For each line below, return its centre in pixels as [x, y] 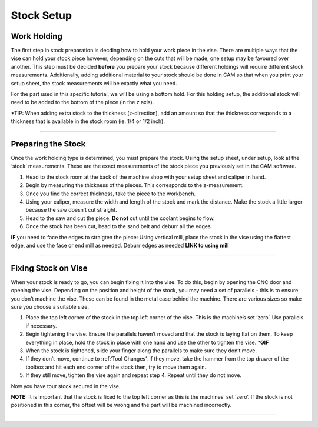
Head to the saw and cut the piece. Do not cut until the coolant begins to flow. [120, 218]
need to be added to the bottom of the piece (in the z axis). [82, 102]
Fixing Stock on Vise [49, 268]
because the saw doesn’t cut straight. [71, 210]
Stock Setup [42, 15]
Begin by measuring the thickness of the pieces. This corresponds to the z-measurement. [135, 185]
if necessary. [41, 326]
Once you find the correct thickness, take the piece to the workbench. [111, 194]
